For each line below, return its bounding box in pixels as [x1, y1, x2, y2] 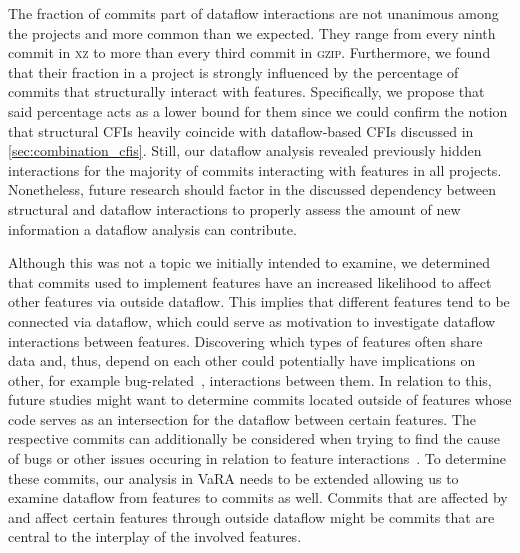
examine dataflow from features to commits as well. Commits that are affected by [8, 487, 508, 508]
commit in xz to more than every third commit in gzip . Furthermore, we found [8, 42, 491, 63]
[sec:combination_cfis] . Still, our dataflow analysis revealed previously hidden [8, 140, 482, 161]
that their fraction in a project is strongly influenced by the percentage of [8, 61, 459, 82]
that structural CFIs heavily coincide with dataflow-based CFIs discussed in [8, 120, 474, 141]
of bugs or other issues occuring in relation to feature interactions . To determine [8, 448, 507, 469]
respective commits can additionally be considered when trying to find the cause [8, 428, 500, 449]
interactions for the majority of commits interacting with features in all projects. [8, 159, 502, 180]
